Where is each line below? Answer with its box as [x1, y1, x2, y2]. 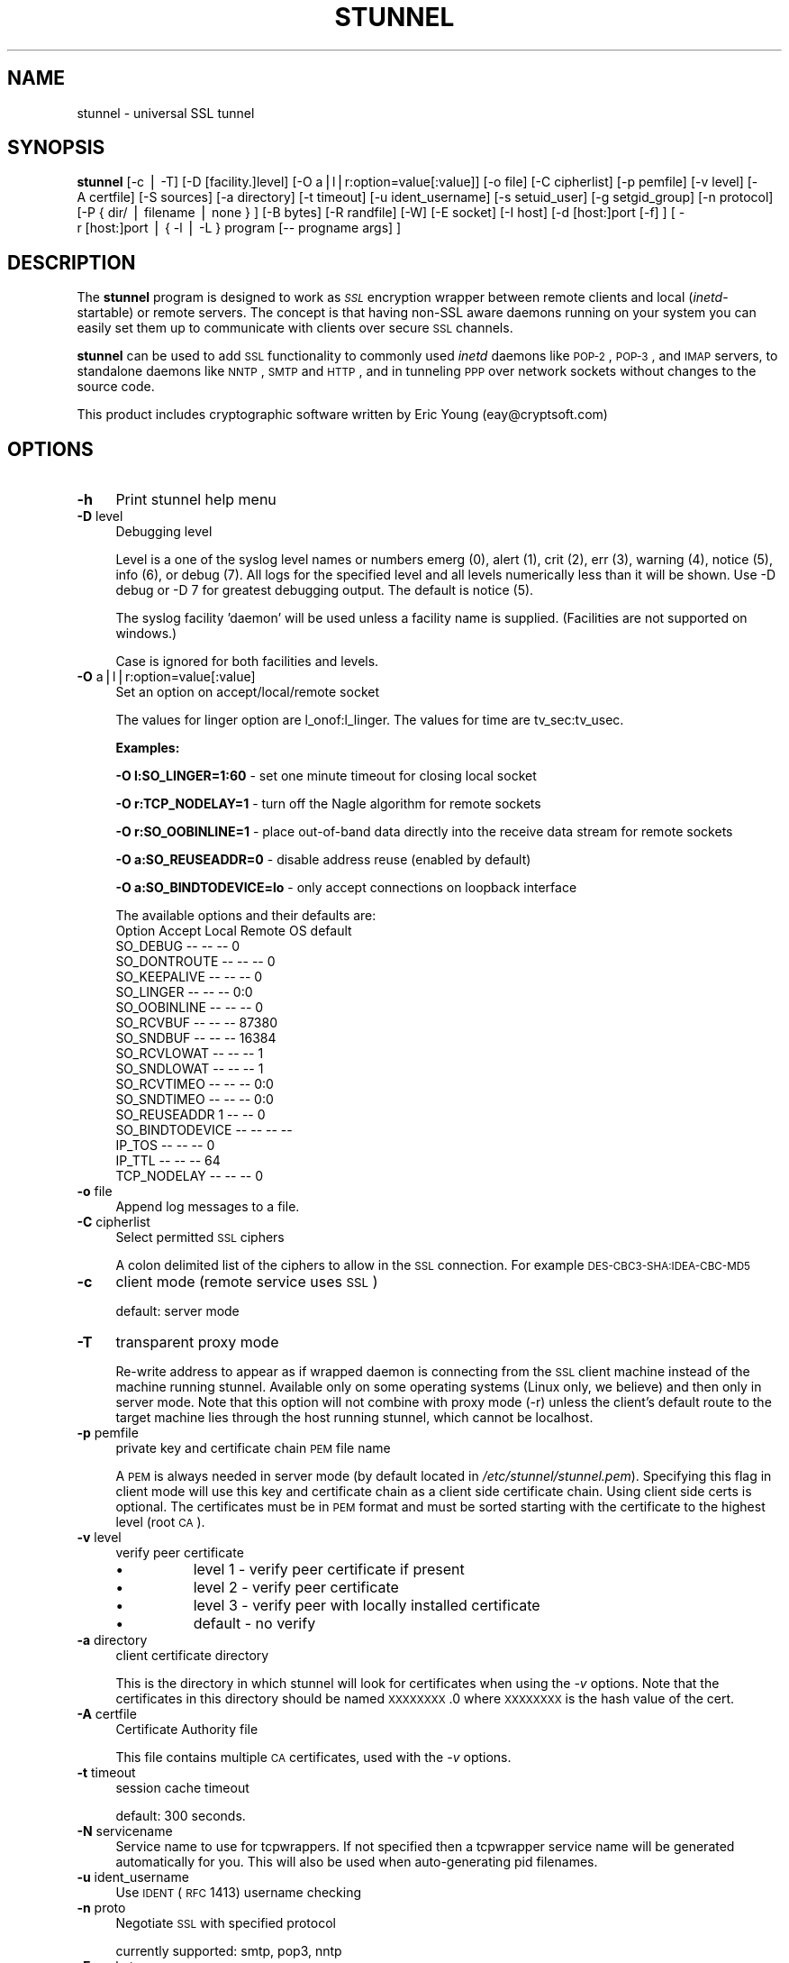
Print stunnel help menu [115, 490, 277, 509]
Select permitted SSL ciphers [115, 1229, 285, 1246]
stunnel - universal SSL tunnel [77, 105, 255, 121]
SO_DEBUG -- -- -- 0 [115, 938, 240, 954]
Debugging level [115, 524, 213, 540]
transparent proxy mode [115, 1333, 279, 1352]
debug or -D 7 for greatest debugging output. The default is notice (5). [115, 582, 534, 598]
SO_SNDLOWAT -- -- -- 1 [115, 1061, 264, 1077]
